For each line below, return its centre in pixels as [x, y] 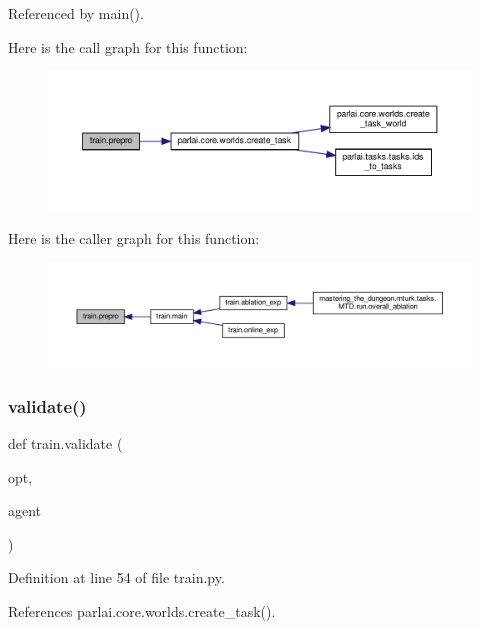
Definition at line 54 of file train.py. [116, 577]
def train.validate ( [65, 443]
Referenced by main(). [76, 13]
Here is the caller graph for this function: [134, 238]
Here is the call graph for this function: [128, 46]
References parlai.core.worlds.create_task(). [142, 611]
